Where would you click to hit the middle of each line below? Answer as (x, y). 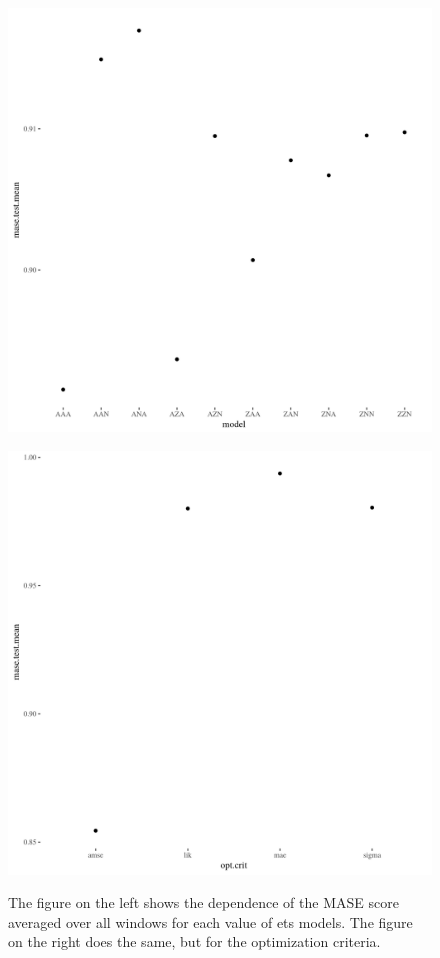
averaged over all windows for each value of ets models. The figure (210, 921)
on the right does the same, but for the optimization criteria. (194, 941)
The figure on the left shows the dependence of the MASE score (203, 902)
